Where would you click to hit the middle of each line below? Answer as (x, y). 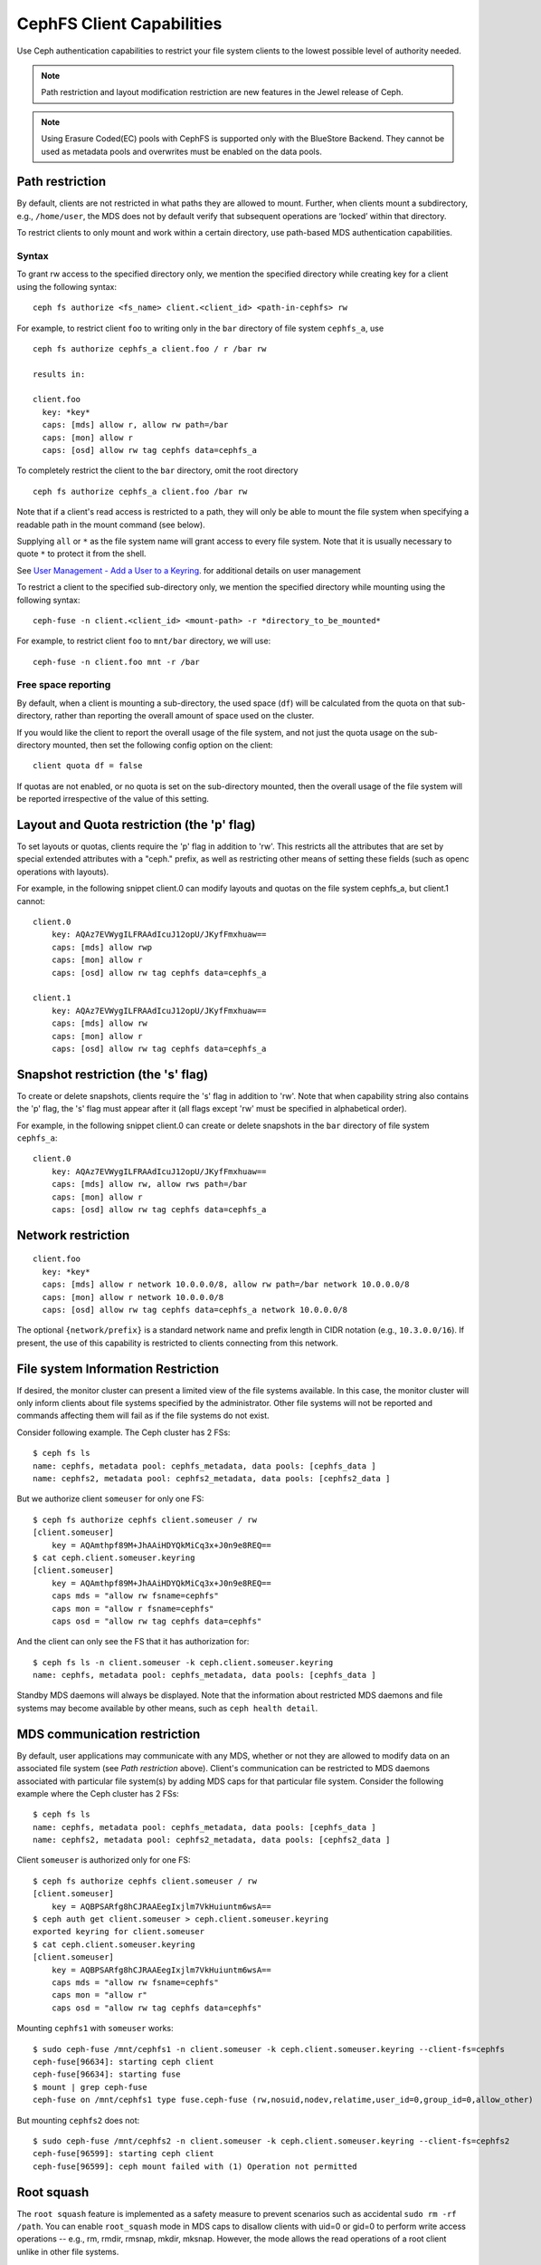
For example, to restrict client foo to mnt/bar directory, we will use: (144, 641)
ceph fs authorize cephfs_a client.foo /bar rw (140, 491)
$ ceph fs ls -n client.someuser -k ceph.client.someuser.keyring (183, 1662)
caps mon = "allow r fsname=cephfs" (133, 1609)
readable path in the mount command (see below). (111, 525)
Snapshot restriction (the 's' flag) (112, 1074)
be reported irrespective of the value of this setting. (113, 799)
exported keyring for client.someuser (119, 1932)
